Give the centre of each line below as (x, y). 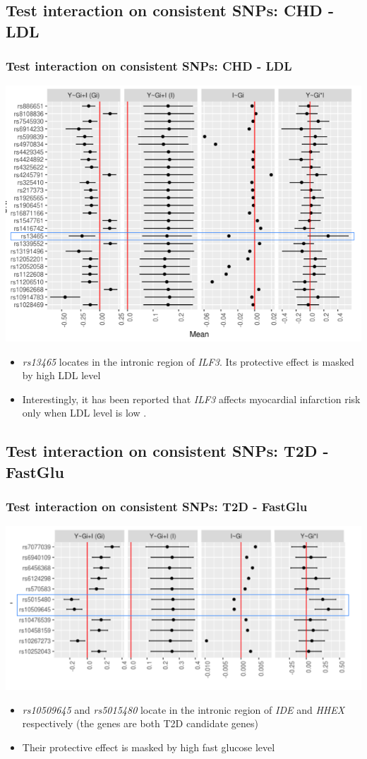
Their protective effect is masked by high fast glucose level (149, 747)
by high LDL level (61, 375)
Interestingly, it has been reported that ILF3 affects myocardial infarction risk (191, 399)
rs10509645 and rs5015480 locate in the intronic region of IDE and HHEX (183, 709)
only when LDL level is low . (84, 413)
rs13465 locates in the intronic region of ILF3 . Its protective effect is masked (188, 361)
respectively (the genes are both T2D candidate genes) (140, 723)
